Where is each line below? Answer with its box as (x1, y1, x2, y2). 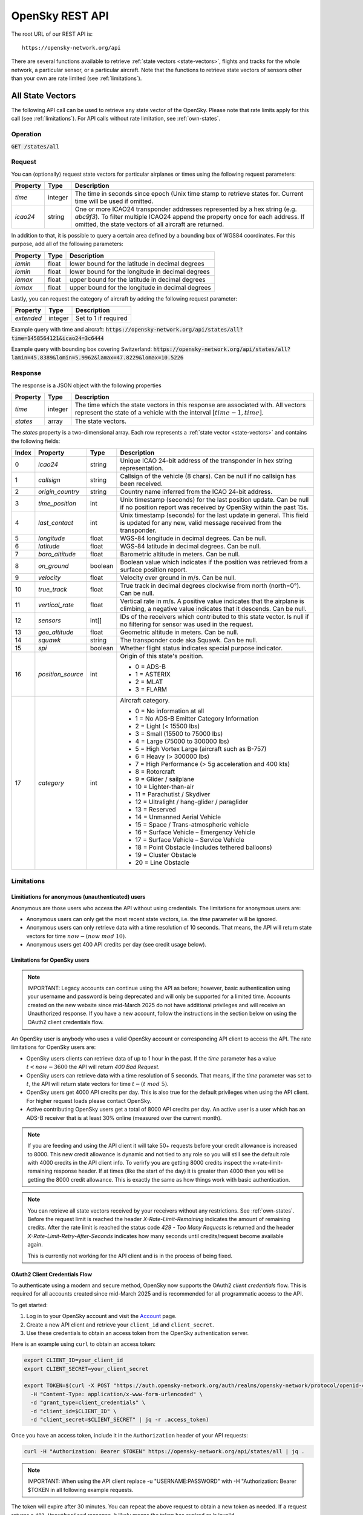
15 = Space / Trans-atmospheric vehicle (135, 821, 249, 829)
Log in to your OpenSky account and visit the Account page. (26, 1313, 177, 1320)
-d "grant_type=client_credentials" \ (30, 1399, 145, 1406)
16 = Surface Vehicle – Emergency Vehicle (135, 828, 255, 836)
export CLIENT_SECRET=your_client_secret (24, 1365, 149, 1372)
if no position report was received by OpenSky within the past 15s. (120, 503, 309, 511)
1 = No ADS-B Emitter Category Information (135, 714, 259, 723)
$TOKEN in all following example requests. (27, 1486, 134, 1493)
